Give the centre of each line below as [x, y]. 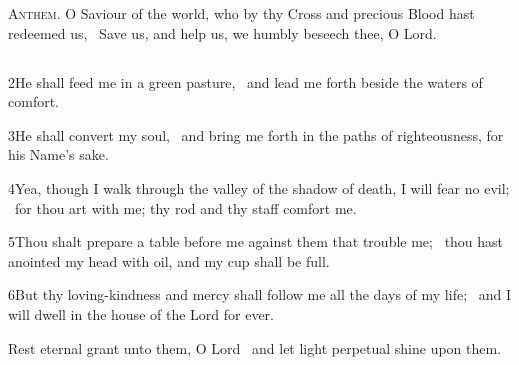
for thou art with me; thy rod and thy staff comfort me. [185, 207]
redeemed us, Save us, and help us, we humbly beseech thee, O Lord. [222, 32]
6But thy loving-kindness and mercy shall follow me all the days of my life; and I [259, 294]
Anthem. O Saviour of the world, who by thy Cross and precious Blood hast [241, 13]
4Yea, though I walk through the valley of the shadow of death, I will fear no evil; [259, 187]
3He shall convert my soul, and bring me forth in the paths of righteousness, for [256, 134]
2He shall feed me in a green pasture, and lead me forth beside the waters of [245, 81]
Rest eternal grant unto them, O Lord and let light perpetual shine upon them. [255, 347]
